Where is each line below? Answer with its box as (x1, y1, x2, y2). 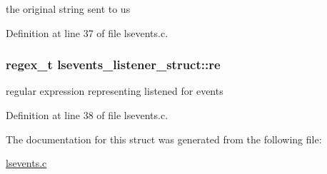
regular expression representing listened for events (6, 83, 223, 98)
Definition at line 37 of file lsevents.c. (6, 25, 168, 40)
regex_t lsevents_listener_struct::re (6, 56, 221, 73)
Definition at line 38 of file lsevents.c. (6, 108, 168, 122)
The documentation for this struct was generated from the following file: (6, 131, 322, 146)
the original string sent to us (6, 1, 131, 16)
